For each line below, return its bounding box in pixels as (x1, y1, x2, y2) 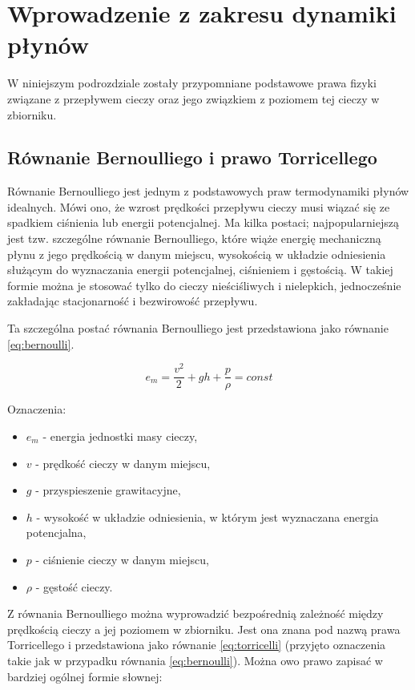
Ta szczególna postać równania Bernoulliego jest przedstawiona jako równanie (7, 320, 389, 337)
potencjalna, (26, 524, 87, 541)
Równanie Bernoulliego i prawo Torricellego (7, 145, 377, 170)
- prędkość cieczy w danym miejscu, (35, 454, 211, 471)
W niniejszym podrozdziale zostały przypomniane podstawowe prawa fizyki (7, 75, 377, 91)
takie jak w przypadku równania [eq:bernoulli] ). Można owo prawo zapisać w (7, 652, 383, 668)
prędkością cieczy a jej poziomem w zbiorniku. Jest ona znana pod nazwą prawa (7, 620, 401, 637)
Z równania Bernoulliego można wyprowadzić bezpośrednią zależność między (7, 605, 384, 622)
